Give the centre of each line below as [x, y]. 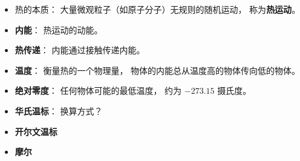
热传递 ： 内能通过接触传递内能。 [80, 50]
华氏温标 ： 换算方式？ [59, 110]
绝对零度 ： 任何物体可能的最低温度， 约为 [98, 90]
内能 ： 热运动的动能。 [59, 29]
